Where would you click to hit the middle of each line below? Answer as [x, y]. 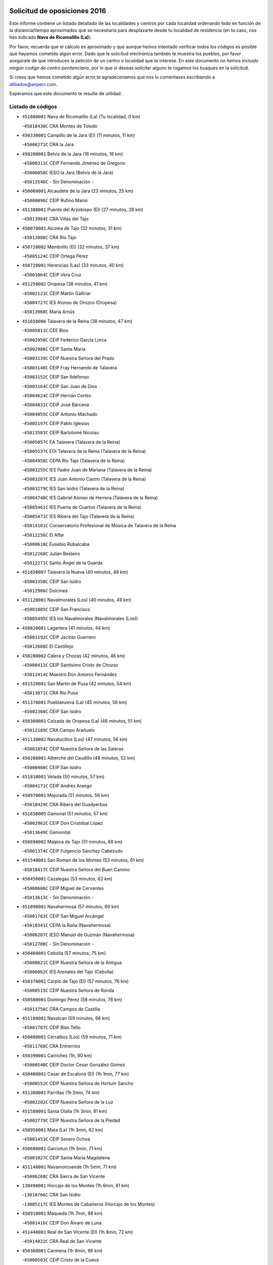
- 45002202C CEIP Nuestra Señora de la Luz [68, 1102]
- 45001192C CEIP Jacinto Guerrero [59, 637]
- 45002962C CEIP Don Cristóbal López [62, 823]
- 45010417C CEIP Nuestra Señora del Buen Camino [76, 869]
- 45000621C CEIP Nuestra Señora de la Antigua [72, 962]
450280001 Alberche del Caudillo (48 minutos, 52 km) [79, 758]
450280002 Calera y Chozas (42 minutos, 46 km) [74, 656]
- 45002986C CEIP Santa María [54, 349]
